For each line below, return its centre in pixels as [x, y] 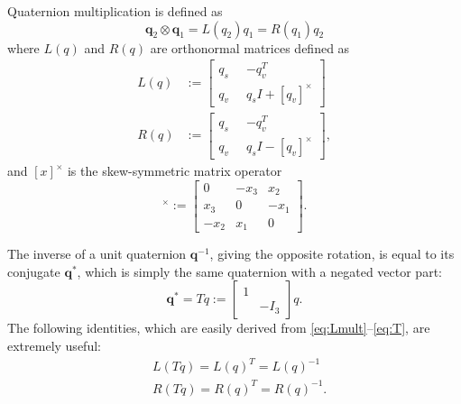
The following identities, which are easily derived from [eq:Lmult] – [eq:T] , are [219, 328]
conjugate [34, 271]
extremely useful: [54, 345]
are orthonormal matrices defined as [250, 47]
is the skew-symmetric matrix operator [175, 171]
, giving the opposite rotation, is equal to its [332, 254]
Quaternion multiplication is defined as [115, 11]
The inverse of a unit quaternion [97, 254]
